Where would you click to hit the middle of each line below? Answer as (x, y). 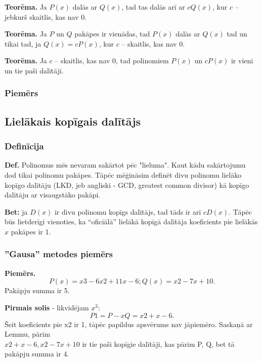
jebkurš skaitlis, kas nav (42, 16)
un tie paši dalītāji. (34, 70)
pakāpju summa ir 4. (37, 354)
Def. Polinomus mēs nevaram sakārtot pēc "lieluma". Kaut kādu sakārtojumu (125, 165)
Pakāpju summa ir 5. (37, 290)
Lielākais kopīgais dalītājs (73, 121)
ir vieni (242, 61)
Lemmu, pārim (28, 334)
